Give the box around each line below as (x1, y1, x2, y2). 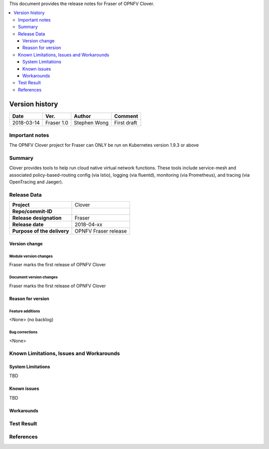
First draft (114, 119, 137, 126)
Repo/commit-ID (12, 208, 52, 215)
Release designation (12, 215, 62, 222)
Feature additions (9, 309, 40, 314)
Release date (12, 221, 44, 228)
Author (74, 112, 91, 119)
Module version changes (9, 254, 53, 259)
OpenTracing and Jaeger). (9, 179, 63, 185)
